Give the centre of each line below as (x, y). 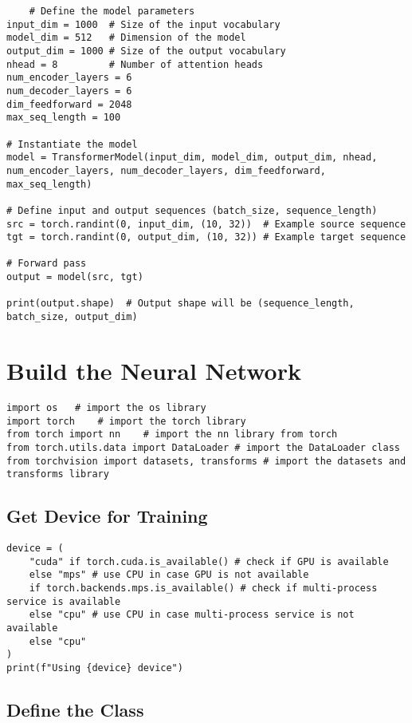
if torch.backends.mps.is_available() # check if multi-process (203, 588)
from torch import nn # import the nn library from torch (172, 435)
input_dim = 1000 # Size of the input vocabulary (143, 24)
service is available (64, 601)
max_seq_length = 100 (64, 118)
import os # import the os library (106, 407)
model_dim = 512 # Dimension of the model (126, 38)
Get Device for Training (107, 516)
